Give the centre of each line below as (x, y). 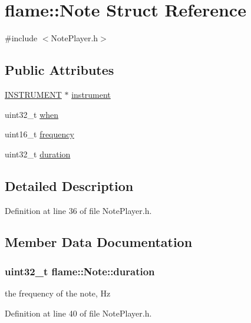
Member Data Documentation (99, 242)
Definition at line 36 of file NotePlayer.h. (78, 210)
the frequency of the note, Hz (58, 293)
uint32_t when (32, 114)
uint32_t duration (38, 154)
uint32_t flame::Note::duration (80, 271)
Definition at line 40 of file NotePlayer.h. (78, 313)
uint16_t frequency (39, 134)
